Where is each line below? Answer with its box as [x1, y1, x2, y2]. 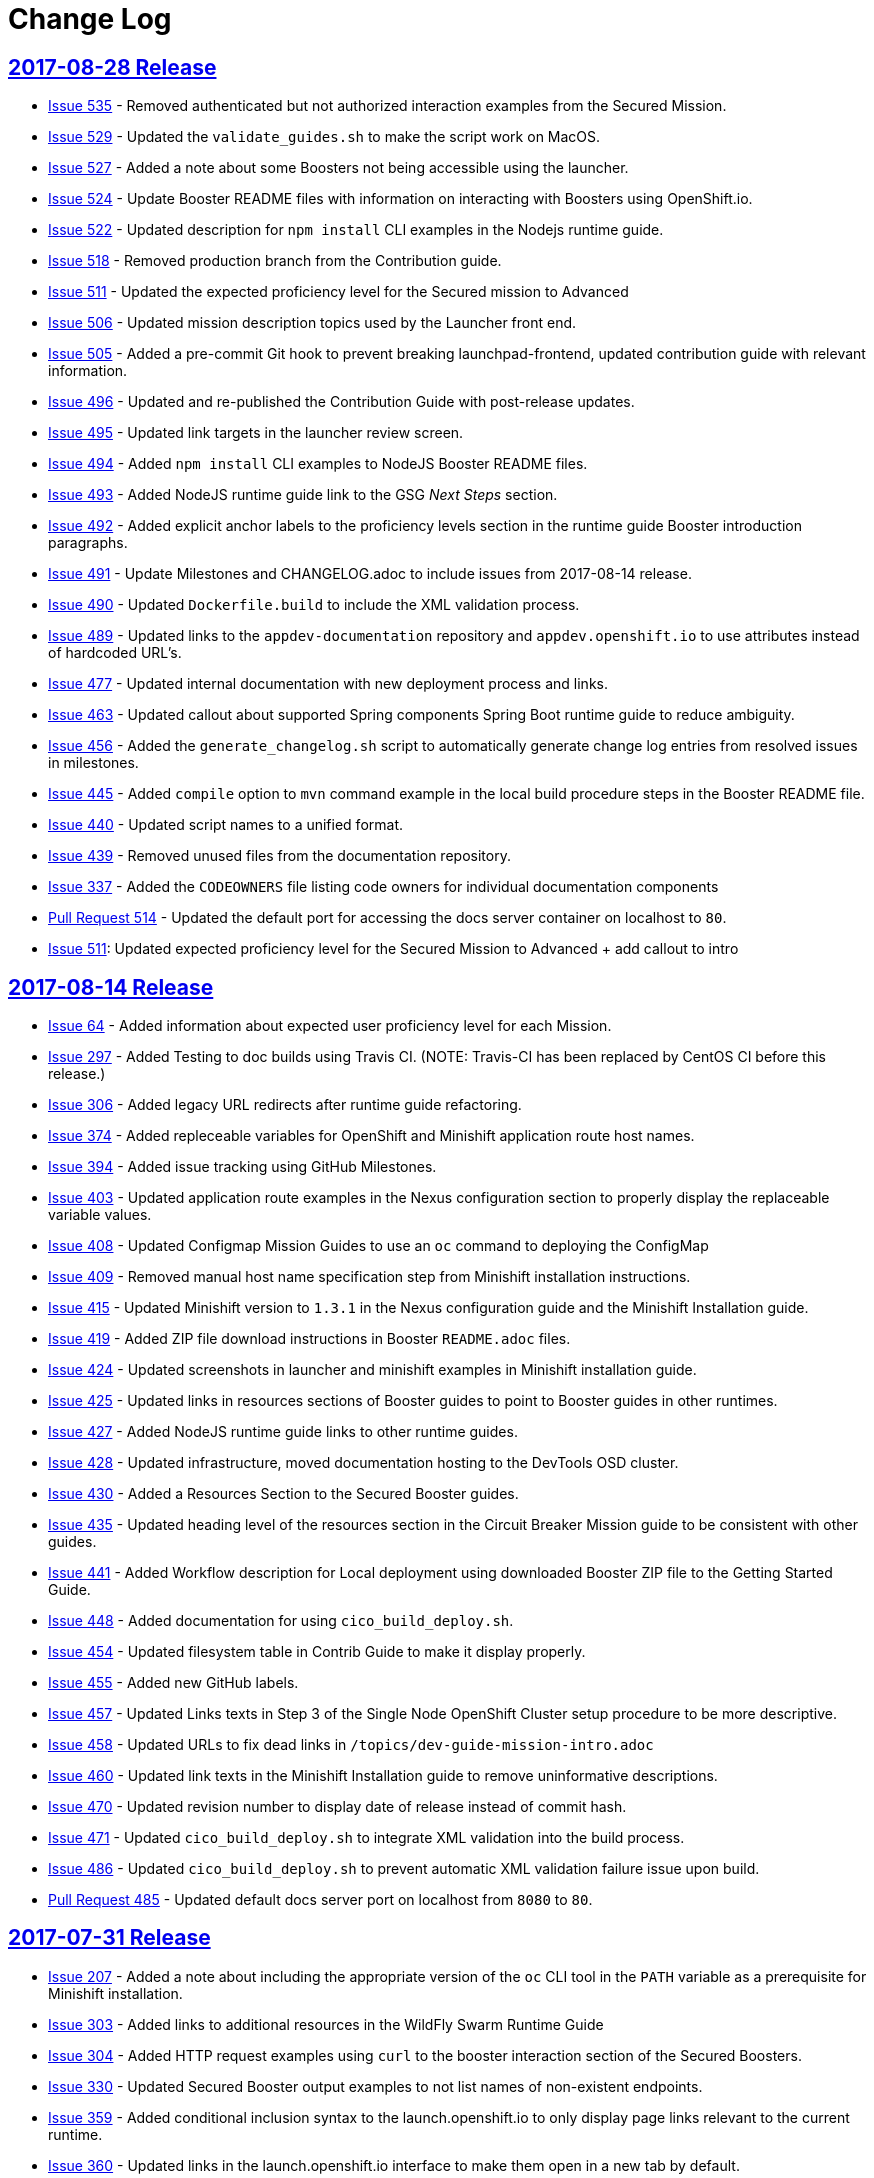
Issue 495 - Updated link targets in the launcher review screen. [48, 424, 464, 442]
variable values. [48, 1206, 152, 1224]
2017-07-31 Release [8, 1925, 211, 1951]
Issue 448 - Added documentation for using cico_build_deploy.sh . [48, 1612, 514, 1630]
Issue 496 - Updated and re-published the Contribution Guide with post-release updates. [48, 393, 635, 411]
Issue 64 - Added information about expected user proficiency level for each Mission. [48, 1017, 612, 1035]
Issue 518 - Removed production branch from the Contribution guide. [48, 252, 502, 270]
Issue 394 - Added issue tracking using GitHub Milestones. [48, 1158, 437, 1176]
